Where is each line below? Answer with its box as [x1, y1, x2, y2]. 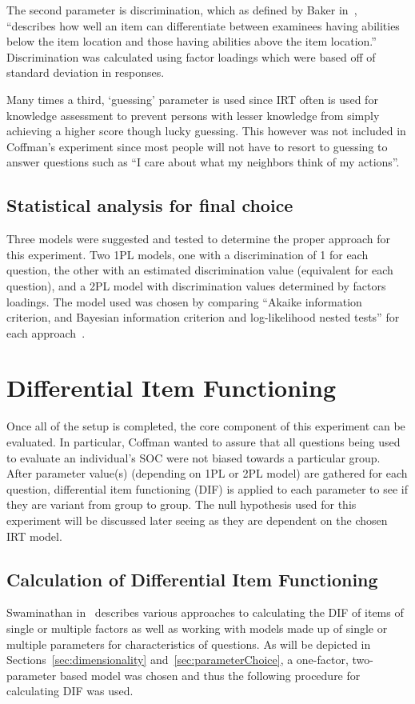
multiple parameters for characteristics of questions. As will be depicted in [6, 635, 371, 652]
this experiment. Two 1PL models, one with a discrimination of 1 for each [6, 246, 369, 262]
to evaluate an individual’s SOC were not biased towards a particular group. [6, 449, 381, 466]
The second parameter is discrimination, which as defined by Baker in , [6, 2, 357, 18]
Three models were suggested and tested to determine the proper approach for [6, 230, 391, 247]
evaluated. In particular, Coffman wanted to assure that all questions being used [6, 434, 401, 450]
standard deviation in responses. [6, 64, 165, 81]
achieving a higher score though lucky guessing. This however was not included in [6, 122, 406, 139]
